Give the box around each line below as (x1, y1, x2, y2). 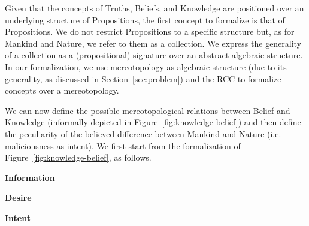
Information (5, 171, 55, 183)
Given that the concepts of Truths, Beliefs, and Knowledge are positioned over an (5, 2, 304, 14)
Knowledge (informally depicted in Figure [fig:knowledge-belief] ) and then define (5, 116, 301, 128)
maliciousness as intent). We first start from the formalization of (5, 139, 241, 152)
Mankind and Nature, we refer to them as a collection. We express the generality (5, 37, 302, 49)
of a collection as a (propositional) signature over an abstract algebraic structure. (5, 49, 303, 61)
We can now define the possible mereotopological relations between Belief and (5, 104, 290, 116)
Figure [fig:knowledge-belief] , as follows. (5, 151, 152, 164)
